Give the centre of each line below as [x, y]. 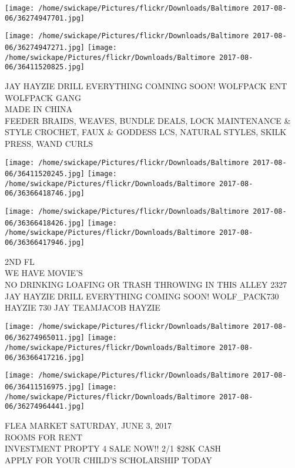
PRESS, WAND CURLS [49, 143]
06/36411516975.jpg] [45, 387]
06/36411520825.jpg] [45, 67]
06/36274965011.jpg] [45, 338]
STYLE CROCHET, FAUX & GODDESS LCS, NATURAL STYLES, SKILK [146, 132]
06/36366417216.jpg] [45, 357]
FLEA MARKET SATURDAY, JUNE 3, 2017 [88, 425]
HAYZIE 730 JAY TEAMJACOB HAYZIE [83, 307]
